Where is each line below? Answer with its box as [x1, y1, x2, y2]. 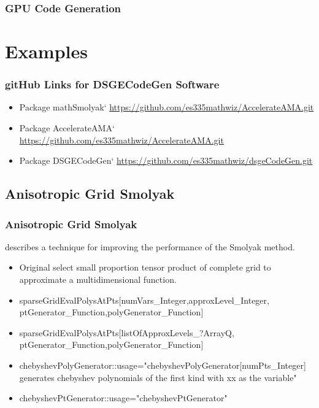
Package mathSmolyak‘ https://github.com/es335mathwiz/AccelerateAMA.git [19, 101, 314, 114]
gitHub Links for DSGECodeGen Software [5, 77, 220, 92]
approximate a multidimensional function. [19, 273, 177, 285]
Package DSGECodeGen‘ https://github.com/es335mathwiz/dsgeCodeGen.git [19, 154, 313, 167]
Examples [5, 39, 88, 64]
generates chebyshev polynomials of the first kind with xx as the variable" [19, 371, 297, 383]
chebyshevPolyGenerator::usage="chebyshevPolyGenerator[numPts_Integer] [19, 358, 306, 371]
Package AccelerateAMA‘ [19, 121, 115, 134]
